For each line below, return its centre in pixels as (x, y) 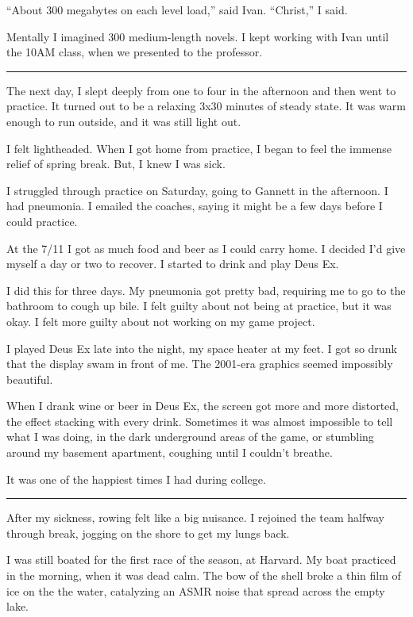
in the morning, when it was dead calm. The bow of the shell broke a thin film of (204, 575)
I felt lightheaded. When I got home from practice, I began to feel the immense (199, 148)
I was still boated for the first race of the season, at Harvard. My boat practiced (201, 560)
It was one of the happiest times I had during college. (136, 479)
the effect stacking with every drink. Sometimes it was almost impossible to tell (200, 421)
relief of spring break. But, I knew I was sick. (116, 164)
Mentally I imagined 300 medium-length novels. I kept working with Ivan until (198, 36)
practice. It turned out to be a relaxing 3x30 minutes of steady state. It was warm (206, 106)
